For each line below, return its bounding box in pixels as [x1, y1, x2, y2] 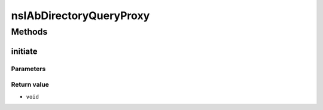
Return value [11, 81, 49, 89]
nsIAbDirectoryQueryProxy [11, 9, 150, 22]
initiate [11, 46, 38, 56]
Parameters [11, 65, 46, 73]
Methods [11, 26, 48, 37]
